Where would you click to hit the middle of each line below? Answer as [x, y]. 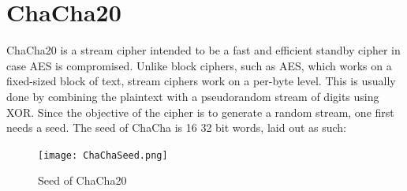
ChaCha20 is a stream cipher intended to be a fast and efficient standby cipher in [203, 50]
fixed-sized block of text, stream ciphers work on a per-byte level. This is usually [201, 81]
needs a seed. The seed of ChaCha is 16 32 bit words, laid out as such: [177, 127]
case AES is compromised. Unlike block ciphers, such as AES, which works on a [199, 65]
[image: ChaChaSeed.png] [103, 155]
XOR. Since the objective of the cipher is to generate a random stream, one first [200, 112]
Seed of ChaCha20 [82, 180]
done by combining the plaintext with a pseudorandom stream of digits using [193, 96]
